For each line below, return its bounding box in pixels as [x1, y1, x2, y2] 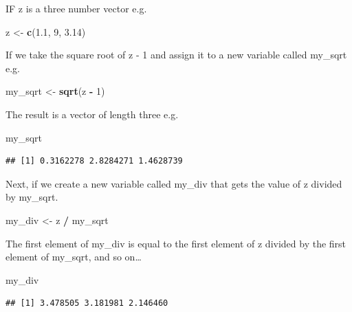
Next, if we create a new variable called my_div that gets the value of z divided [5, 176, 342, 190]
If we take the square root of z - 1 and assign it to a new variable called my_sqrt [5, 47, 347, 62]
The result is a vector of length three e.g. [5, 107, 179, 121]
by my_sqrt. [5, 190, 58, 204]
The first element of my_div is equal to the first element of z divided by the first [5, 236, 346, 250]
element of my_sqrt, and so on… [5, 249, 142, 264]
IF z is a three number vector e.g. [5, 1, 147, 15]
